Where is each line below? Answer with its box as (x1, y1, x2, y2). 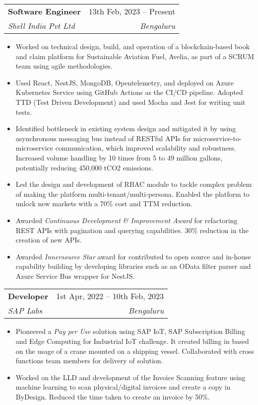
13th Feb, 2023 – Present (88, 5, 176, 17)
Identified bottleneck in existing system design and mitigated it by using (15, 123, 236, 134)
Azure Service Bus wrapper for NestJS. (15, 270, 135, 281)
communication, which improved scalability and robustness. (55, 143, 236, 153)
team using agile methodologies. (15, 61, 113, 71)
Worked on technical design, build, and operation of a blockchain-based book (15, 41, 250, 51)
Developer (8, 290, 49, 302)
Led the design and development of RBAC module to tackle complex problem (15, 179, 252, 189)
